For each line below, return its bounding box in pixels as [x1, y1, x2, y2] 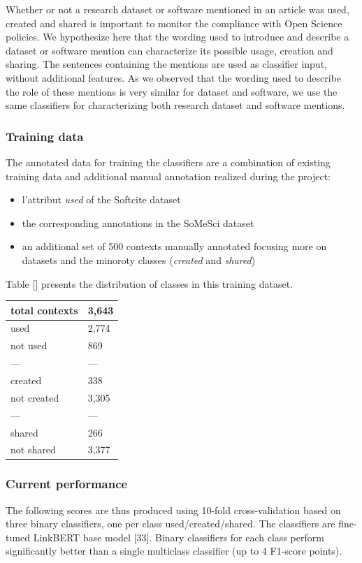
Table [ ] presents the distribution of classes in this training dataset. [6, 276, 294, 291]
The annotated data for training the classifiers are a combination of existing [6, 154, 331, 169]
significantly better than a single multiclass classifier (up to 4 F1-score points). [6, 543, 342, 558]
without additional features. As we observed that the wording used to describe [6, 70, 342, 85]
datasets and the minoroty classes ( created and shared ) [22, 252, 256, 267]
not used [10, 338, 48, 353]
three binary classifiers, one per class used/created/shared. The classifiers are [6, 516, 335, 531]
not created [10, 390, 59, 404]
